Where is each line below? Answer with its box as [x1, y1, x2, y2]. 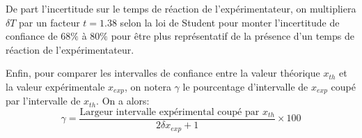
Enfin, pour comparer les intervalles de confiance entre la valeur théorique [6, 66, 320, 80]
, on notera [125, 79, 171, 93]
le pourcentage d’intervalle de [182, 79, 308, 93]
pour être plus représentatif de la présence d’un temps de [111, 29, 354, 43]
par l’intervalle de [6, 93, 81, 108]
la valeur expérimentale [6, 79, 105, 93]
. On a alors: [96, 93, 150, 108]
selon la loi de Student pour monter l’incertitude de [120, 15, 340, 29]
